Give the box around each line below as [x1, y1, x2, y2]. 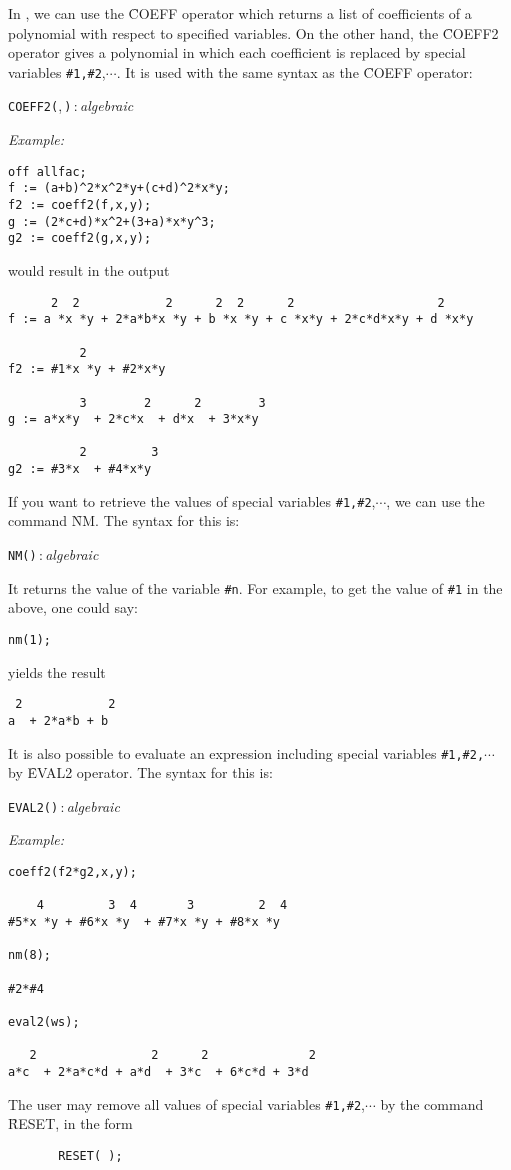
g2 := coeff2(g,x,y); [8, 231, 152, 246]
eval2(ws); [8, 1014, 80, 1029]
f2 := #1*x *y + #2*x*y [8, 362, 166, 377]
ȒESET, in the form [8, 1113, 133, 1134]
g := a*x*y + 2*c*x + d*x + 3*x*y [8, 412, 259, 427]
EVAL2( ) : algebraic [8, 795, 120, 816]
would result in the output [8, 259, 170, 280]
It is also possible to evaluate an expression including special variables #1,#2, [8, 742, 485, 763]
